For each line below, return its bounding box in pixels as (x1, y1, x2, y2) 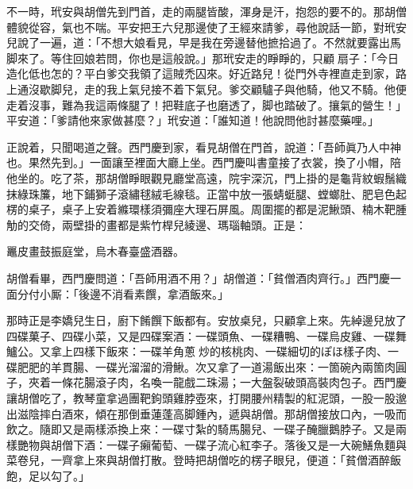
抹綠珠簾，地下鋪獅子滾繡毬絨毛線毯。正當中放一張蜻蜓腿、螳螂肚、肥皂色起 (6, 185, 407, 202)
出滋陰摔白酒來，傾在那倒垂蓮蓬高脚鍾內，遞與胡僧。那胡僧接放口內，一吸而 (6, 405, 407, 422)
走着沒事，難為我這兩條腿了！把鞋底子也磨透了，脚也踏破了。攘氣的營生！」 (6, 96, 407, 113)
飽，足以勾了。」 (6, 468, 90, 484)
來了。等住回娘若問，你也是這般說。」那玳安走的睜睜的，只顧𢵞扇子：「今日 (17, 49, 399, 66)
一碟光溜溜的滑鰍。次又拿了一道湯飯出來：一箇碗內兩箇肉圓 (95, 358, 407, 375)
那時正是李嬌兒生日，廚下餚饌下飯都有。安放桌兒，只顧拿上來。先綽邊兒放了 (6, 312, 407, 329)
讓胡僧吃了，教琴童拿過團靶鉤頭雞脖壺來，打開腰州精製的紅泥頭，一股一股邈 (6, 390, 407, 406)
